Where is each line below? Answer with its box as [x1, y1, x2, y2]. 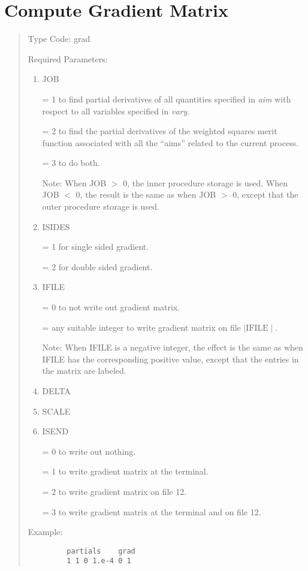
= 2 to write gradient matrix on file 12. [42, 485, 187, 497]
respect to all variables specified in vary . [42, 104, 190, 117]
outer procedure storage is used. [42, 200, 159, 213]
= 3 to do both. [42, 156, 100, 169]
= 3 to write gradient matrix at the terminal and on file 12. [42, 505, 261, 518]
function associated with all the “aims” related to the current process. [42, 136, 299, 149]
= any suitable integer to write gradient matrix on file [42, 321, 241, 333]
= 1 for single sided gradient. [42, 240, 149, 253]
